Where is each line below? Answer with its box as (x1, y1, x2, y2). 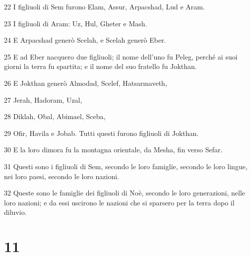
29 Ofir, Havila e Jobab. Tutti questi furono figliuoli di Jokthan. (4, 128, 199, 138)
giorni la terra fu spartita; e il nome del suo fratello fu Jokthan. (4, 61, 197, 71)
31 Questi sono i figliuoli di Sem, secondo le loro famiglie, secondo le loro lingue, (4, 161, 248, 171)
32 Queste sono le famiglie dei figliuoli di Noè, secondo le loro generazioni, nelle (4, 188, 246, 198)
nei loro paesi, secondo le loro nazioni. (4, 171, 120, 181)
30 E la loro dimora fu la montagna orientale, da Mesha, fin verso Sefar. (4, 144, 223, 155)
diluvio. (4, 207, 27, 217)
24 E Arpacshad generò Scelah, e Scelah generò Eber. (4, 35, 166, 45)
